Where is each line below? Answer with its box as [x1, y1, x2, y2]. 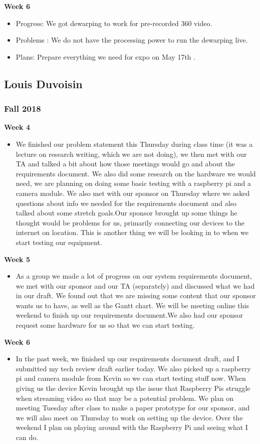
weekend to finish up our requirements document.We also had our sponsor [16, 310, 243, 320]
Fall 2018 [4, 102, 41, 115]
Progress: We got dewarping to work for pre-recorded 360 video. [16, 18, 212, 28]
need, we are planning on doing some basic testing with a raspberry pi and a [16, 178, 251, 188]
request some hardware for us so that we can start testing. [16, 320, 195, 330]
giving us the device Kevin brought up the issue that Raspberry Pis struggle [16, 383, 250, 393]
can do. [16, 432, 39, 442]
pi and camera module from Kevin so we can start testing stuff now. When [16, 373, 246, 383]
